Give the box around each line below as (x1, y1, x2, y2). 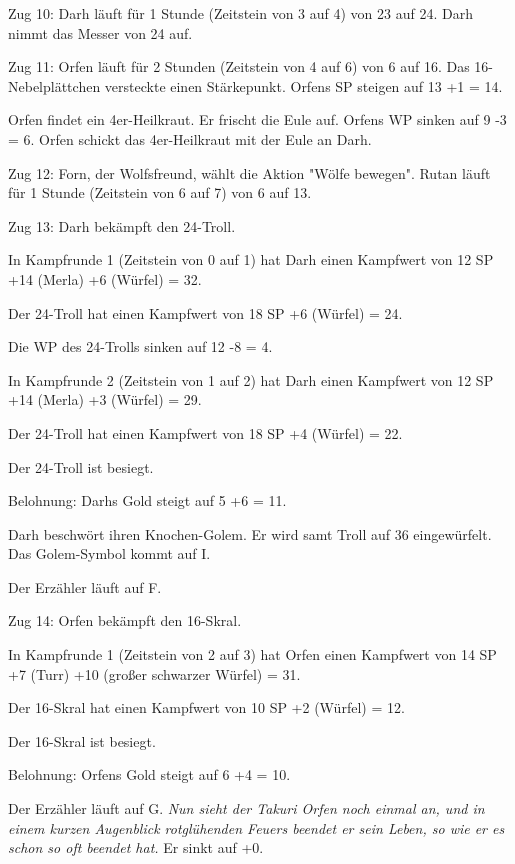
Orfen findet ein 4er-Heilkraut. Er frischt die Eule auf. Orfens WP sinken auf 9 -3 (8, 109, 507, 130)
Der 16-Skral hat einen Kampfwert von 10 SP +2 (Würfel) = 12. (8, 697, 405, 718)
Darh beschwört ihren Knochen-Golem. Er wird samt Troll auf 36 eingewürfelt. (8, 523, 492, 544)
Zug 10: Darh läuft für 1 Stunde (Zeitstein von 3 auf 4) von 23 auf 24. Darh (8, 3, 473, 23)
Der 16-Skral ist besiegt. (8, 730, 156, 751)
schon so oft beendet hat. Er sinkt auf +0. (8, 837, 264, 858)
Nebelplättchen (8, 75, 101, 96)
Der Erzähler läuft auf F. (8, 576, 162, 597)
